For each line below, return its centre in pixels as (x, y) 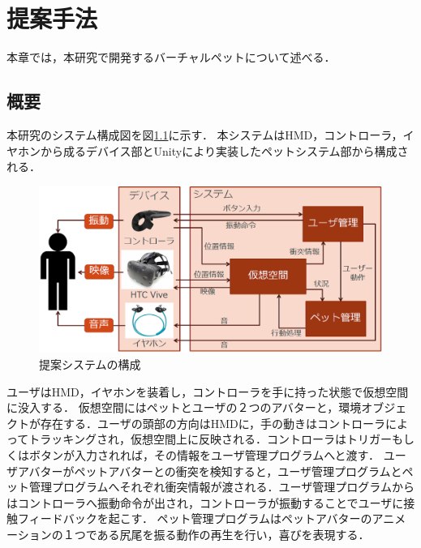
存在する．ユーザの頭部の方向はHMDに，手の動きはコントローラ (213, 423)
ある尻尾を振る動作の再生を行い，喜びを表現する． (233, 535)
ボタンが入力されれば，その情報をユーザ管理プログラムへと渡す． (204, 455)
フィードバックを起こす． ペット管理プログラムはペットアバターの (195, 518)
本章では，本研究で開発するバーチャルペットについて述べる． (171, 57)
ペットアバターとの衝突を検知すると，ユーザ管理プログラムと (238, 471)
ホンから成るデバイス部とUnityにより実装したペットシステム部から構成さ (213, 150)
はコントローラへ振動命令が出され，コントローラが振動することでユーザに (205, 502)
